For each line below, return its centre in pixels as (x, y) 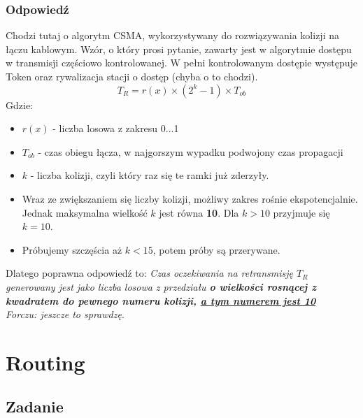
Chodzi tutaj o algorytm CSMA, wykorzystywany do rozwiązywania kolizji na (172, 35)
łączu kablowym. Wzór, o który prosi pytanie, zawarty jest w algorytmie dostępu (179, 49)
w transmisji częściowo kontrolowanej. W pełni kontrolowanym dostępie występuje (181, 63)
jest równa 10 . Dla (199, 212)
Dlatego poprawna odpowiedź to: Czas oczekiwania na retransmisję (150, 273)
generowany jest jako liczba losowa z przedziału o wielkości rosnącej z (161, 286)
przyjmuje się (301, 212)
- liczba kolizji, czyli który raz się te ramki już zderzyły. (150, 175)
